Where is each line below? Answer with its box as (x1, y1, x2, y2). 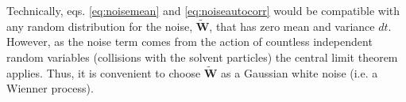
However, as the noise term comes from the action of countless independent (6, 33, 373, 50)
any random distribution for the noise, (6, 17, 193, 34)
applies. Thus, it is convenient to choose (6, 64, 201, 81)
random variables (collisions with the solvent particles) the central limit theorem (6, 49, 398, 65)
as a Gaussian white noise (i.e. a (221, 64, 378, 81)
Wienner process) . (6, 80, 94, 96)
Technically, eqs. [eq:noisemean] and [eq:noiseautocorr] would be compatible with (6, 2, 400, 18)
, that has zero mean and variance (209, 17, 375, 34)
